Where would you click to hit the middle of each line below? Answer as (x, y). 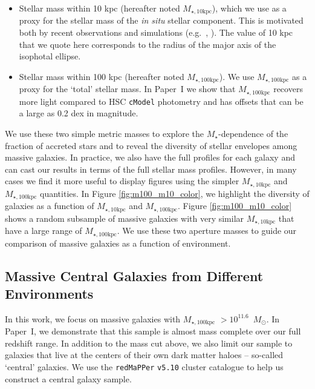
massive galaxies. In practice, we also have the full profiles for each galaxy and (150, 157)
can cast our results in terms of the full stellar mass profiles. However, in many (151, 169)
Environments (49, 293)
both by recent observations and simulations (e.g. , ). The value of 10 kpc (156, 32)
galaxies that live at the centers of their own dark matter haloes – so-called (144, 355)
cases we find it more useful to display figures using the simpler (122, 181)
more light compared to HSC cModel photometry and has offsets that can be (161, 101)
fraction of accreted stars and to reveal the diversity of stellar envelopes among (151, 145)
